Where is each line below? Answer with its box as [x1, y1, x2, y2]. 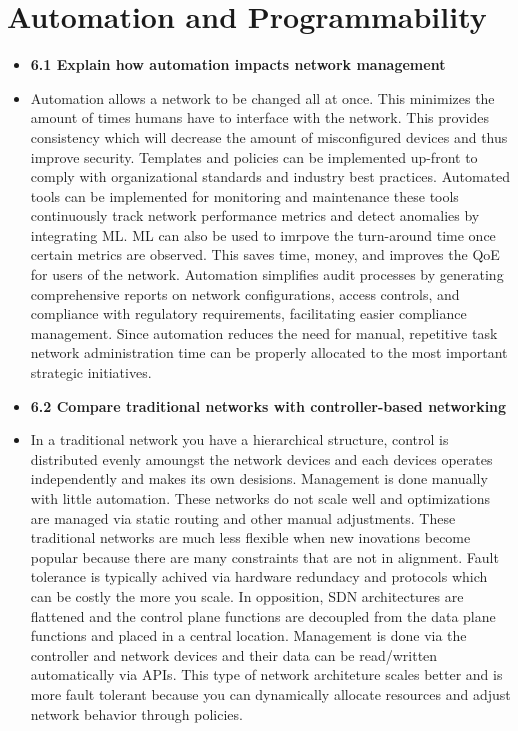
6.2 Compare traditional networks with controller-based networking [30, 395, 507, 416]
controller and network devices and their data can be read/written [30, 644, 438, 665]
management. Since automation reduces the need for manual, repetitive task [30, 322, 498, 343]
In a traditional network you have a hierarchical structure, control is [30, 429, 449, 450]
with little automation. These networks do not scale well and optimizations [30, 488, 491, 508]
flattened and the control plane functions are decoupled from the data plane [30, 605, 496, 626]
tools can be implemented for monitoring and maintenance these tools [30, 185, 459, 206]
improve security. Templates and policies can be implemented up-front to [30, 146, 478, 167]
